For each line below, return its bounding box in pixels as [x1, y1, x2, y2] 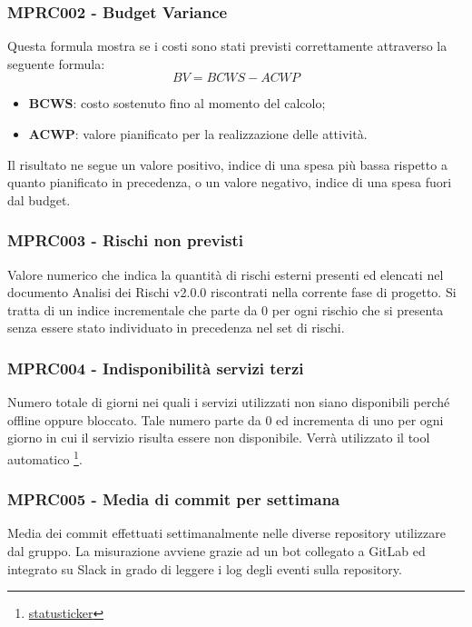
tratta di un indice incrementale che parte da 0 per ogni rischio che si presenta [7, 300, 444, 319]
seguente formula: [7, 54, 105, 73]
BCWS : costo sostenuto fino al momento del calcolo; [28, 94, 326, 113]
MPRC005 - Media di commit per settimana [7, 488, 340, 511]
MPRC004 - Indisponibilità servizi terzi [7, 356, 304, 379]
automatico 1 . [7, 446, 83, 468]
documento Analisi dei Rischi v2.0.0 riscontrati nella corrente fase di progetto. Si [7, 283, 457, 302]
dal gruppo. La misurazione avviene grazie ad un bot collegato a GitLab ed [7, 542, 426, 561]
